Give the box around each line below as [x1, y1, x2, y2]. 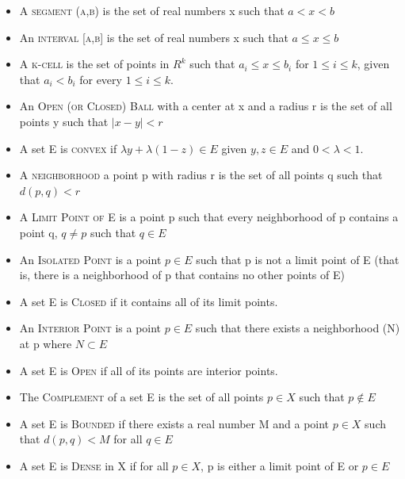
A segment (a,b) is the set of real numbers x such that [19, 2, 285, 18]
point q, [19, 224, 58, 240]
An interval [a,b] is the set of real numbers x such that [19, 29, 288, 45]
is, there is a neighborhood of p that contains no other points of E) [19, 266, 345, 283]
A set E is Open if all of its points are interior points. [19, 362, 278, 378]
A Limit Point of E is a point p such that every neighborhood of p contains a [19, 209, 399, 225]
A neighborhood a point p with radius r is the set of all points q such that [19, 167, 383, 183]
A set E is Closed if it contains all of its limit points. [19, 293, 278, 309]
